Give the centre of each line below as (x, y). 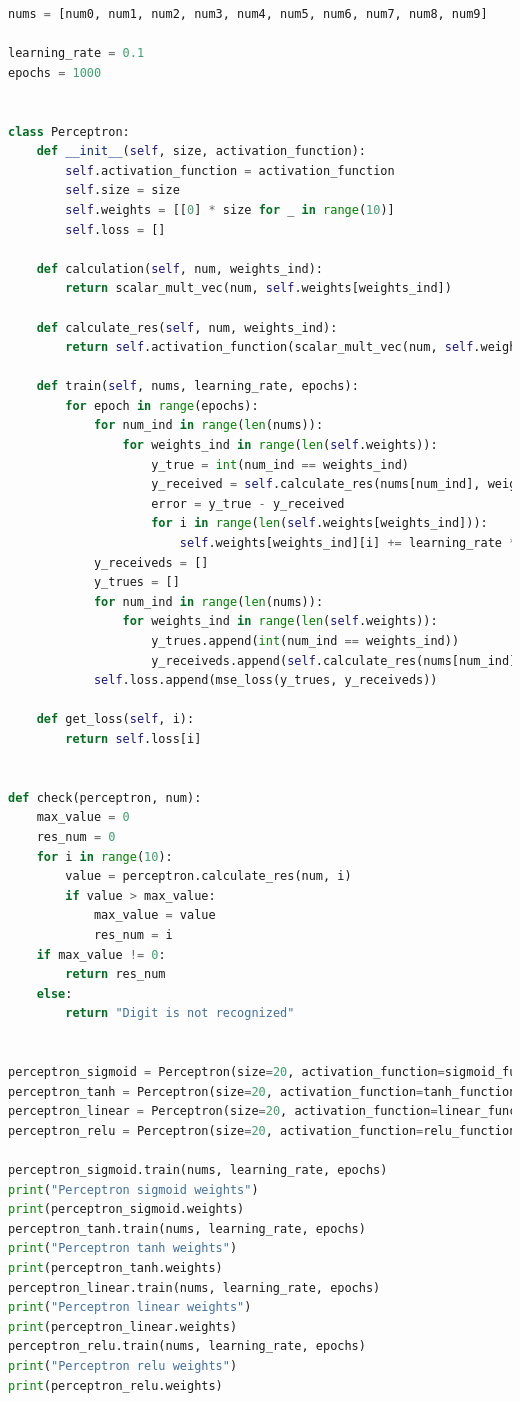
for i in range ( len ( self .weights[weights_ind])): (319, 523)
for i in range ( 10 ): (104, 856)
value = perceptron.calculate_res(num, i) (208, 876)
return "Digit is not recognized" (180, 1013)
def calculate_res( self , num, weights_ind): (187, 327)
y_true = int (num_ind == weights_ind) (280, 464)
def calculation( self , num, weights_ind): (180, 268)
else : (54, 993)
